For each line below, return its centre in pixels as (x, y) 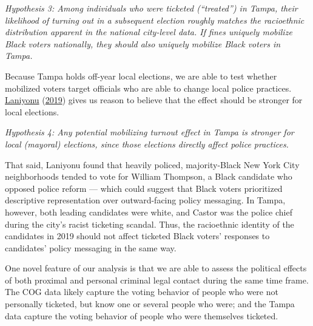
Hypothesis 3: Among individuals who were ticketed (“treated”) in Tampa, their (151, 8)
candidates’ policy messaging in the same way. (91, 247)
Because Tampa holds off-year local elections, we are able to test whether (141, 76)
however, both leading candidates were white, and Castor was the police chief (149, 212)
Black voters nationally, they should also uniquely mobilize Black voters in (143, 43)
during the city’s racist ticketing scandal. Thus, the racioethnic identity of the (150, 224)
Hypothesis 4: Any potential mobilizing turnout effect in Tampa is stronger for (150, 132)
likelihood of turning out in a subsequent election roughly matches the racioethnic (155, 20)
